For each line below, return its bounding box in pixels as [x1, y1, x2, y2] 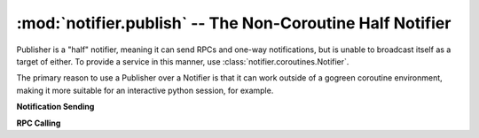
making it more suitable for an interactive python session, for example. [16, 85, 274, 96]
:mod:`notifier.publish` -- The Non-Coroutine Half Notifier [16, 13, 452, 33]
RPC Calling [16, 118, 61, 128]
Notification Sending [16, 102, 95, 112]
